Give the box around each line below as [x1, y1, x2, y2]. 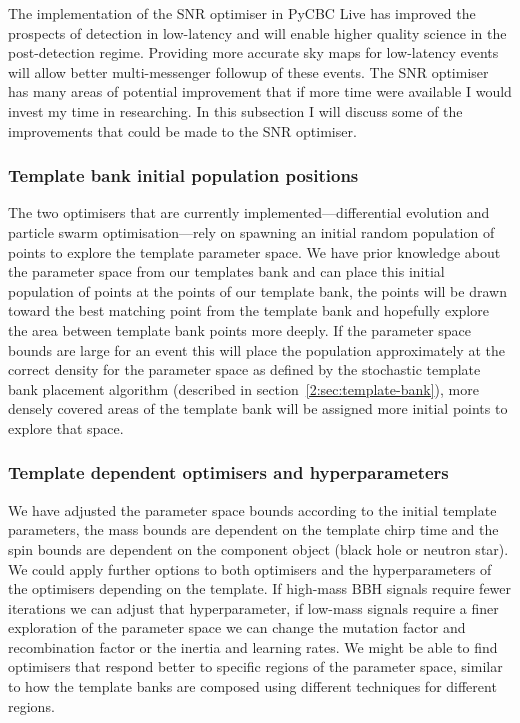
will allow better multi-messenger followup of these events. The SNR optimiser [8, 61, 489, 82]
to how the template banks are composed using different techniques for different [8, 676, 497, 697]
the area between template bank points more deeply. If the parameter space [8, 319, 472, 340]
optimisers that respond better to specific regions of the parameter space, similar [8, 656, 503, 677]
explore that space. [8, 417, 124, 438]
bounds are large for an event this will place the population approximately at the [8, 339, 505, 360]
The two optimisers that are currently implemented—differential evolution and [8, 202, 490, 223]
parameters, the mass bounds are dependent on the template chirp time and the [8, 519, 499, 540]
